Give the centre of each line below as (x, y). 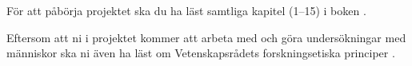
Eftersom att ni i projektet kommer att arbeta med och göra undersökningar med (206, 37)
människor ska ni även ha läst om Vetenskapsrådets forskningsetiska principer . (201, 53)
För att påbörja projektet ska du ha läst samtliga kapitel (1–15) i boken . (186, 10)
